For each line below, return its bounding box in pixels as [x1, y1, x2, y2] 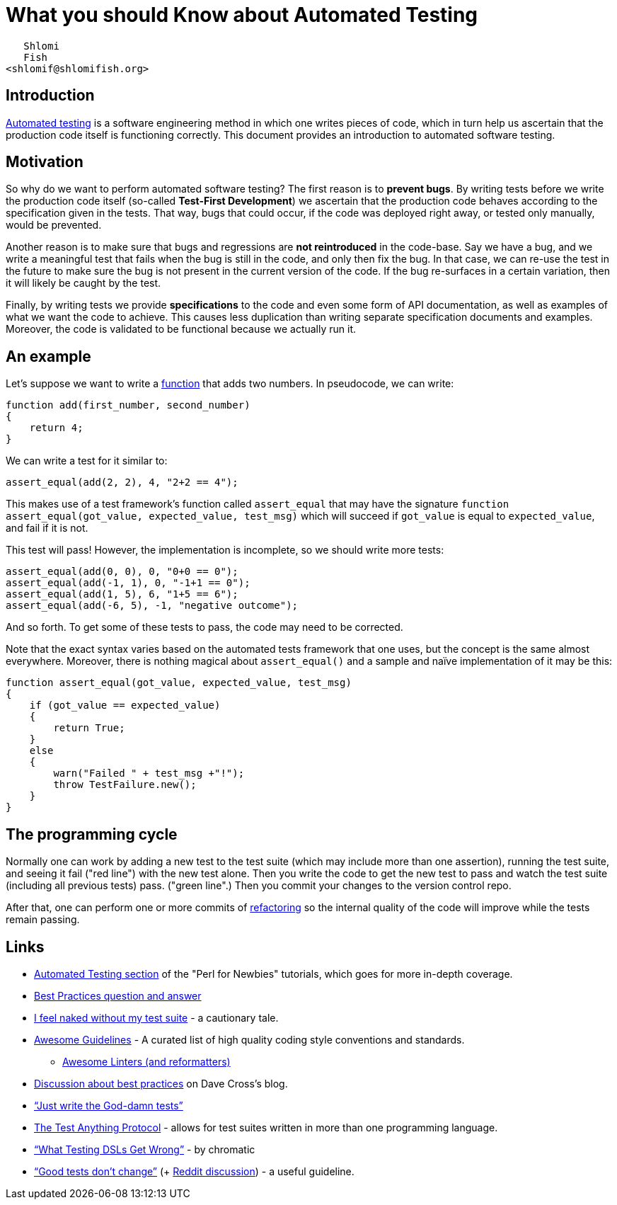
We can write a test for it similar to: [6, 455, 168, 467]
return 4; [29, 422, 83, 434]
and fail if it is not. [6, 522, 88, 535]
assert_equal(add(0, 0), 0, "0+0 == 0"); [6, 566, 238, 578]
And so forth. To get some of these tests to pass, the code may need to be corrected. [6, 621, 403, 634]
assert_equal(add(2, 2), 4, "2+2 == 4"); [6, 476, 238, 489]
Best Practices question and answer [34, 989, 202, 1002]
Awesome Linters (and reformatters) [62, 1055, 231, 1068]
